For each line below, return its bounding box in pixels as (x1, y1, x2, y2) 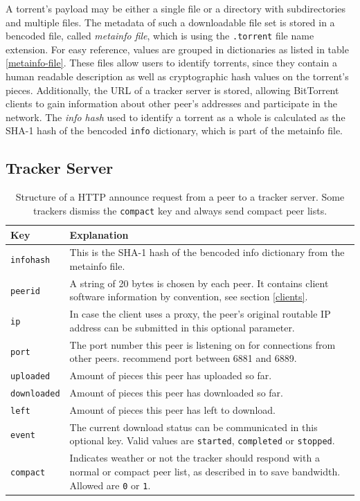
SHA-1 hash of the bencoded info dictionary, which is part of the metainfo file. (6, 123, 343, 138)
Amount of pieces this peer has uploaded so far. (69, 368, 272, 383)
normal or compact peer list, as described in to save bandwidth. (69, 464, 341, 478)
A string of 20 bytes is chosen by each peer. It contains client (69, 275, 329, 290)
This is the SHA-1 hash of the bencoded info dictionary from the (69, 245, 345, 259)
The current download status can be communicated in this (69, 419, 318, 434)
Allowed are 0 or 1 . (69, 477, 151, 492)
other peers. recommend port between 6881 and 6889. (69, 351, 297, 365)
